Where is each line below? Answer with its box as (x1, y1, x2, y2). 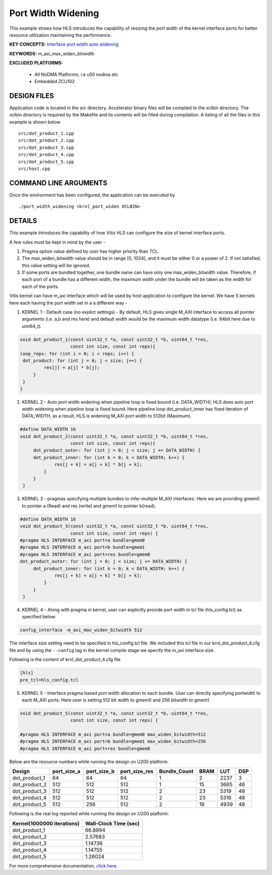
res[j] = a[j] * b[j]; (43, 365, 100, 371)
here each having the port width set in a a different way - (9, 300, 128, 306)
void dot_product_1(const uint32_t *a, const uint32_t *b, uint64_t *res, (20, 336, 209, 342)
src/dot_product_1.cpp (18, 130, 75, 136)
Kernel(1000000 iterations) (12, 820, 80, 827)
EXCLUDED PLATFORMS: (9, 60, 63, 66)
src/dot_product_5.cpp (18, 159, 75, 165)
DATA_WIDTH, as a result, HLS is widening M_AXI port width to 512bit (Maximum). (22, 413, 192, 419)
